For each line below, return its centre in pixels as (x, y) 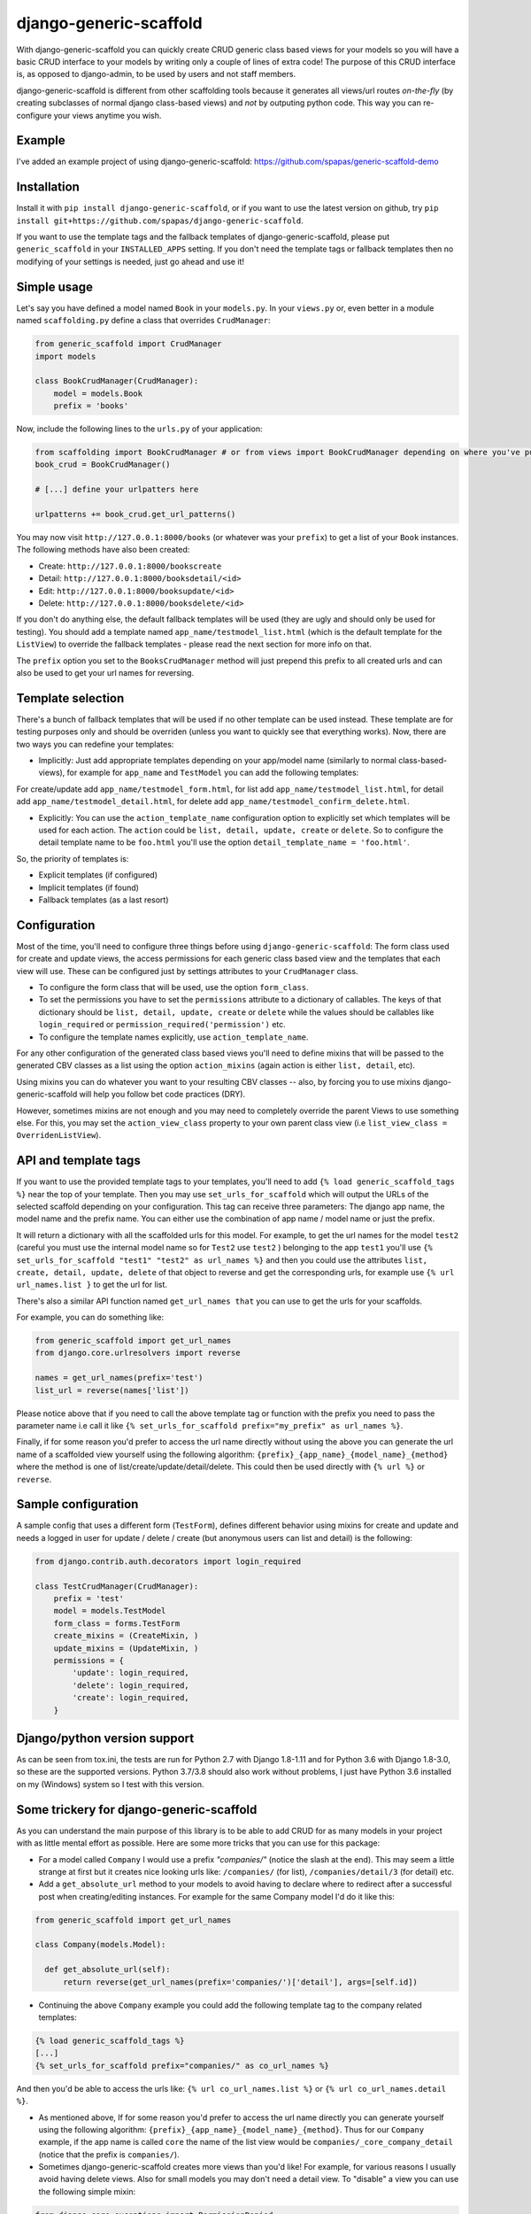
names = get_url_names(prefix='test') (119, 1378)
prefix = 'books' (91, 406)
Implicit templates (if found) (88, 887)
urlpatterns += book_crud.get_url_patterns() (135, 515)
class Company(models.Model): (100, 1945)
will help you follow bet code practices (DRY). (162, 1095)
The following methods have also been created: (103, 550)
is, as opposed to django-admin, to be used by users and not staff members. (156, 74)
